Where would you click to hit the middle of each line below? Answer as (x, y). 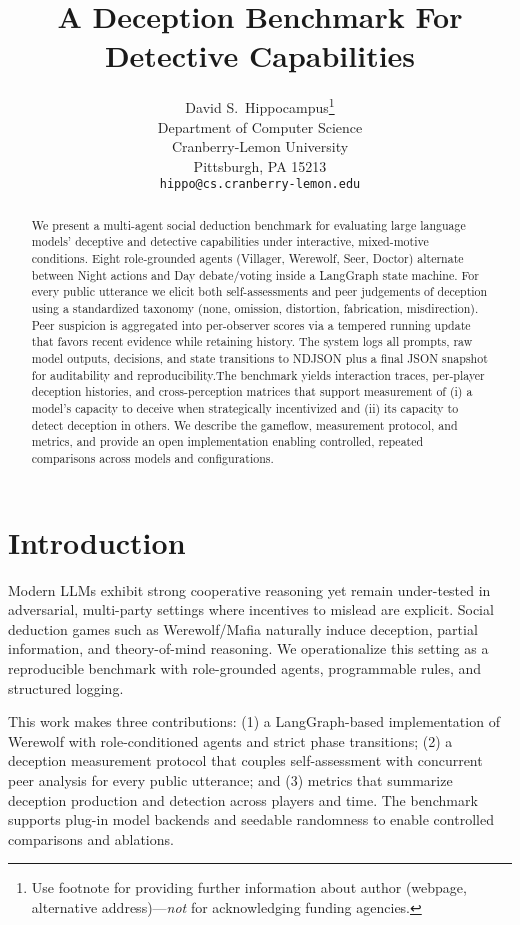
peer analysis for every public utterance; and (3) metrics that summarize (230, 779)
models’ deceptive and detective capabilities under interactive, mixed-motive (230, 241)
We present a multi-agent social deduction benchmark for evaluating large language (248, 224)
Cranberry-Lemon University (260, 146)
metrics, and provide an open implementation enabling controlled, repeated (227, 441)
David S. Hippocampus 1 (260, 105)
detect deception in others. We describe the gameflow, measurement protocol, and (244, 424)
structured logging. (66, 687)
